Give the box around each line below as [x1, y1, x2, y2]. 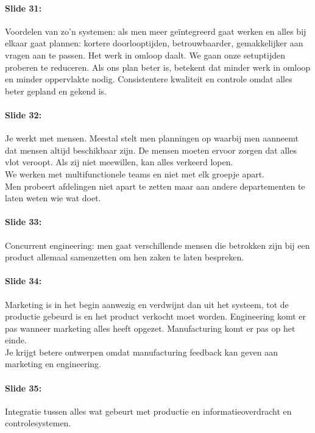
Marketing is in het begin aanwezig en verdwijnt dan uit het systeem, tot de [5, 298, 289, 310]
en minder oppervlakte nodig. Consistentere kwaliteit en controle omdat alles [5, 73, 292, 85]
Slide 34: [5, 274, 42, 287]
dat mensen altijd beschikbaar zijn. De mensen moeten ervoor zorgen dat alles [5, 143, 297, 156]
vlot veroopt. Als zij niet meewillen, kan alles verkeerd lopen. [5, 156, 233, 168]
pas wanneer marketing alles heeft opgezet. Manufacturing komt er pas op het [5, 321, 296, 334]
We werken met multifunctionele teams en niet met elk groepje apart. [5, 167, 264, 180]
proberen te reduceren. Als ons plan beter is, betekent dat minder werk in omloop [5, 60, 311, 73]
